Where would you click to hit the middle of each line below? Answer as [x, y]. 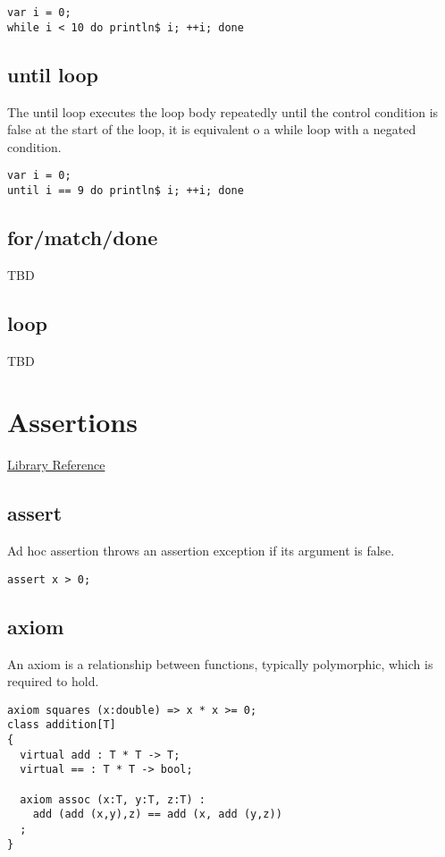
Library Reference [56, 465]
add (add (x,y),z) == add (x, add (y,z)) [157, 815]
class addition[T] [62, 725]
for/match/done [83, 237]
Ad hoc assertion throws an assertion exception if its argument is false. [201, 551]
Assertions [72, 422]
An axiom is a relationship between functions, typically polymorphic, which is [220, 663]
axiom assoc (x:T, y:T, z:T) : [113, 799]
